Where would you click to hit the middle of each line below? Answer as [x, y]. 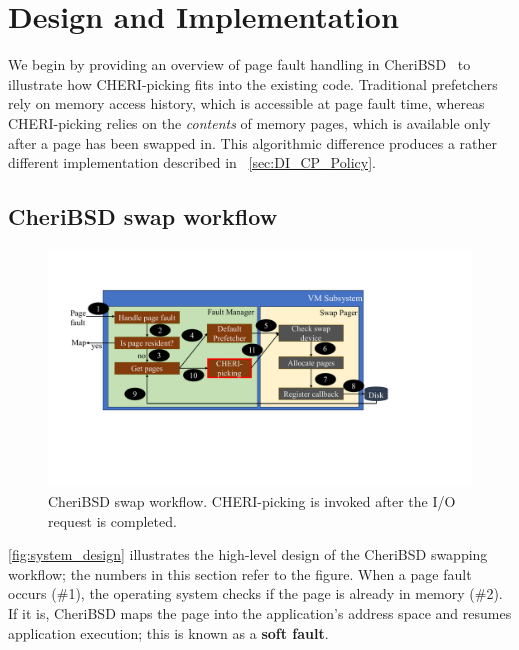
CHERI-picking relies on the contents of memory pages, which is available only [249, 122]
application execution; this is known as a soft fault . [168, 632]
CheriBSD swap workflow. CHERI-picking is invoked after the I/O [252, 500]
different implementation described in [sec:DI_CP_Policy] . [192, 162]
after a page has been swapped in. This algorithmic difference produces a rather [252, 142]
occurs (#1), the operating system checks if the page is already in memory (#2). [255, 593]
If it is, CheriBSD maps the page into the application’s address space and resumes [260, 612]
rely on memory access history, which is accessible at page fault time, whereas [246, 103]
